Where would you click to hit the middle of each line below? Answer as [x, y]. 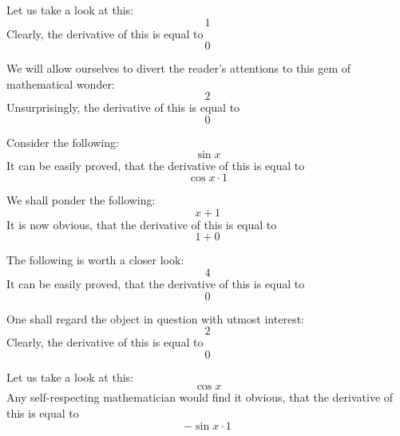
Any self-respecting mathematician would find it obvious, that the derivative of [200, 397]
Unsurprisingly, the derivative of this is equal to [123, 107]
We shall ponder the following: [81, 200]
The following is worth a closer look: [95, 260]
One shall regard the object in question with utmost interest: [155, 318]
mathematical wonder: [61, 83]
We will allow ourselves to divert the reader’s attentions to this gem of [179, 68]
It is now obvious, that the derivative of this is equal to [142, 224]
